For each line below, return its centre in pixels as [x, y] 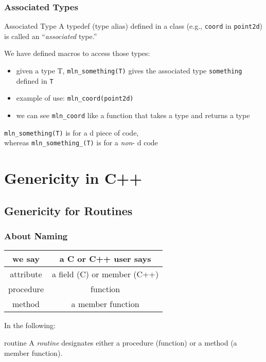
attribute [26, 274]
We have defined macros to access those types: [77, 53]
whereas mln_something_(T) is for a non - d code [81, 142]
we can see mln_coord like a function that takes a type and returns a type [133, 115]
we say [26, 259]
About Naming [36, 236]
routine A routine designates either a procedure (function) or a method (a [121, 342]
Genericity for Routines [68, 210]
